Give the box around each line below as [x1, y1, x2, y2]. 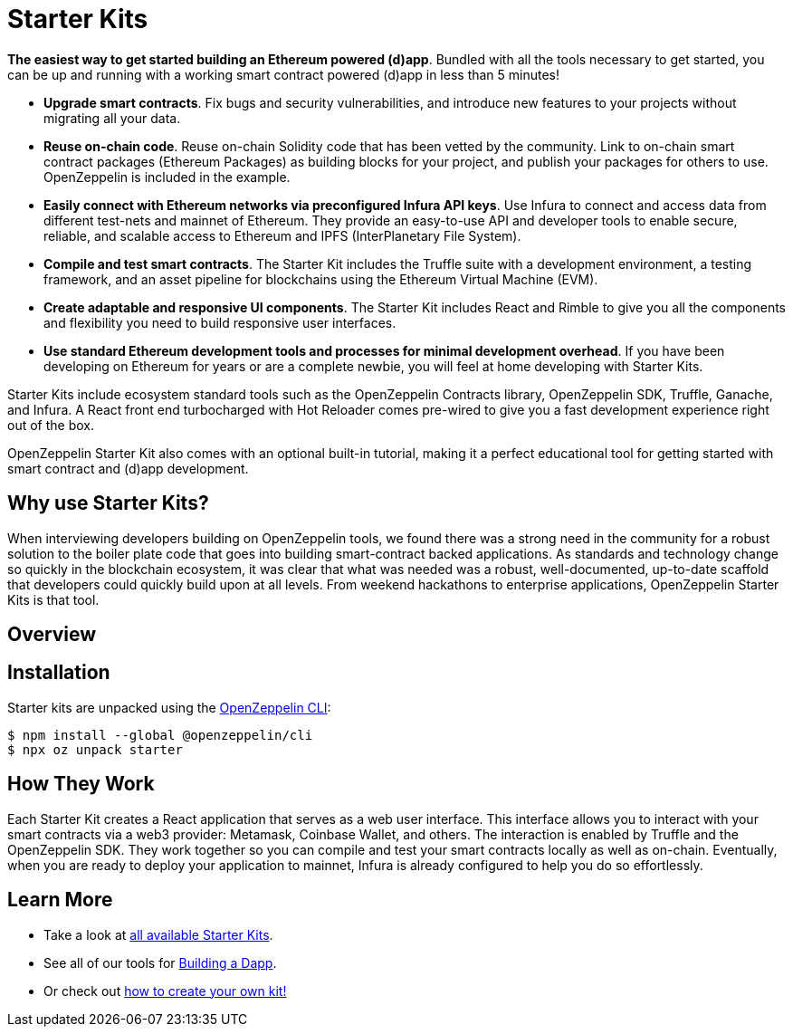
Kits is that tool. [7, 591, 100, 608]
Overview [7, 623, 97, 646]
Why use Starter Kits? [7, 492, 209, 515]
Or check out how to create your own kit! [43, 982, 287, 999]
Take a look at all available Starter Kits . [43, 926, 273, 943]
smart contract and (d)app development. [7, 460, 249, 476]
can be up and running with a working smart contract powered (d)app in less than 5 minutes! [7, 66, 560, 82]
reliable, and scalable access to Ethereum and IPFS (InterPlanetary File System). [43, 227, 521, 244]
